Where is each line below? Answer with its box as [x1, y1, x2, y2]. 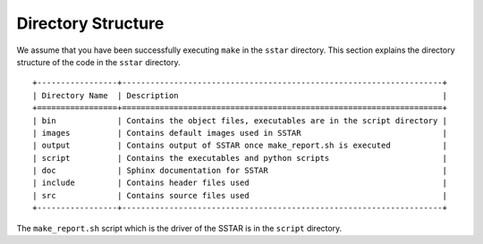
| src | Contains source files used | [32, 190, 447, 200]
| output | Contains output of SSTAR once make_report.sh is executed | [32, 140, 447, 151]
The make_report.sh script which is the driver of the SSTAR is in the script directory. [16, 223, 343, 233]
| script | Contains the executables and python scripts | [32, 153, 447, 163]
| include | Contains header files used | [32, 178, 447, 188]
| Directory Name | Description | [32, 90, 447, 100]
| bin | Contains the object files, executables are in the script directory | [32, 115, 447, 125]
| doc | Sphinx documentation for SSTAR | [32, 165, 447, 176]
